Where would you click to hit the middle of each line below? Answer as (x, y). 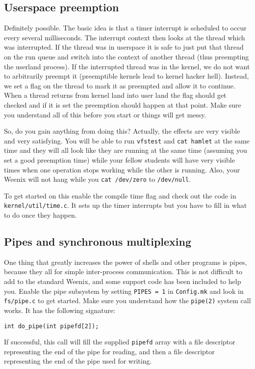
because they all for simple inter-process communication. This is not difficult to (123, 271)
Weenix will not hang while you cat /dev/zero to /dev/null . (98, 179)
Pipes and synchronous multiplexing (98, 241)
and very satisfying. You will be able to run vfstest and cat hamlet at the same (127, 140)
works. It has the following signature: (60, 310)
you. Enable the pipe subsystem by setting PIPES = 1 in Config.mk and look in (124, 291)
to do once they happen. (40, 215)
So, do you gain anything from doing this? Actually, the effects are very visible (122, 131)
